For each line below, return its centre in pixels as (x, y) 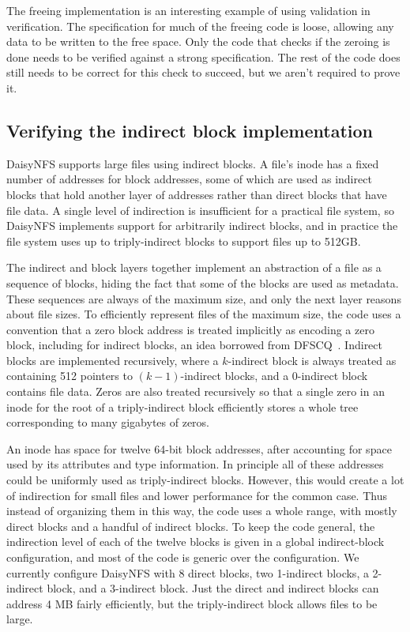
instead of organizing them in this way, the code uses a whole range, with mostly (202, 511)
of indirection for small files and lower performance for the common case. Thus (197, 495)
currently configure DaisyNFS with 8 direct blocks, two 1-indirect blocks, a (188, 572)
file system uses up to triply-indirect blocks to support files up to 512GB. (184, 241)
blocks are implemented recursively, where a (113, 360)
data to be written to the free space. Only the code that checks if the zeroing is (198, 41)
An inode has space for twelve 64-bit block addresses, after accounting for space (199, 448)
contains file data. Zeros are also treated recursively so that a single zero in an (196, 391)
